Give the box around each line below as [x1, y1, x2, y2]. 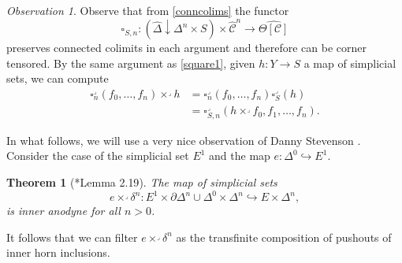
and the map [209, 147, 270, 164]
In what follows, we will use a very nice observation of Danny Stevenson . [6, 131, 361, 148]
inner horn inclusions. [6, 244, 110, 261]
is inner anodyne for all [6, 202, 121, 219]
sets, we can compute [6, 70, 109, 87]
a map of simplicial [303, 54, 396, 71]
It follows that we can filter [6, 228, 138, 245]
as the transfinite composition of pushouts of [176, 228, 392, 245]
